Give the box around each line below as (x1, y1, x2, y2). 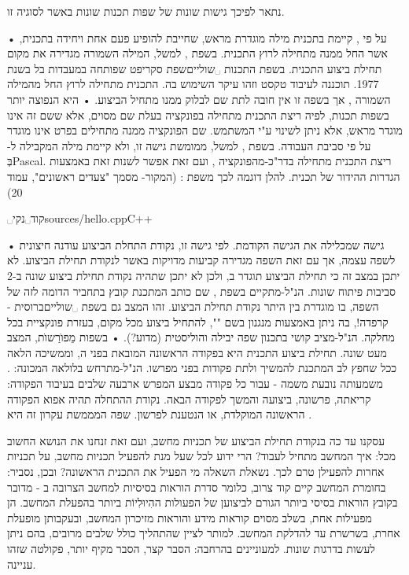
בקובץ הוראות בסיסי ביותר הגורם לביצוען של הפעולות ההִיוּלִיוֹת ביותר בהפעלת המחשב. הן (7, 494, 398, 510)
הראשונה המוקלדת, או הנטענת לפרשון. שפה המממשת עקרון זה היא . (7, 406, 312, 422)
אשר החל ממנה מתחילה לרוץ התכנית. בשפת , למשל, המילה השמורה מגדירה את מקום (7, 45, 388, 61)
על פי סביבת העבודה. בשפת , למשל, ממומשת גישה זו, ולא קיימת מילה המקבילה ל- (7, 137, 371, 153)
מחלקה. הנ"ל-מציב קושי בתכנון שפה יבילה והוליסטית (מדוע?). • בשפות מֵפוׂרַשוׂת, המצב (7, 329, 395, 345)
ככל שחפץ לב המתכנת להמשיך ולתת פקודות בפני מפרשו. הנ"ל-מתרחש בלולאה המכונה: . (7, 359, 397, 376)
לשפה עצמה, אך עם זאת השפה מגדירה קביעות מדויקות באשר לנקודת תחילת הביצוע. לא (7, 252, 396, 268)
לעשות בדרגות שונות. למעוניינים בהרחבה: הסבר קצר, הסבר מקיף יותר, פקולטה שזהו (7, 540, 375, 556)
